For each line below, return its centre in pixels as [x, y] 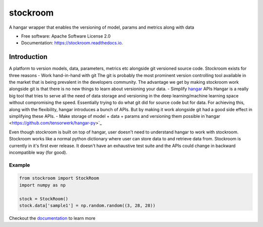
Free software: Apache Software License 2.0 [66, 36]
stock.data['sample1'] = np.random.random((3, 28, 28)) [87, 206]
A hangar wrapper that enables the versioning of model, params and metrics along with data [102, 27]
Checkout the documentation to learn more [52, 218]
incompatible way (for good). [38, 152]
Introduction [28, 57]
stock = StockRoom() [44, 199]
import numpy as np [42, 185]
